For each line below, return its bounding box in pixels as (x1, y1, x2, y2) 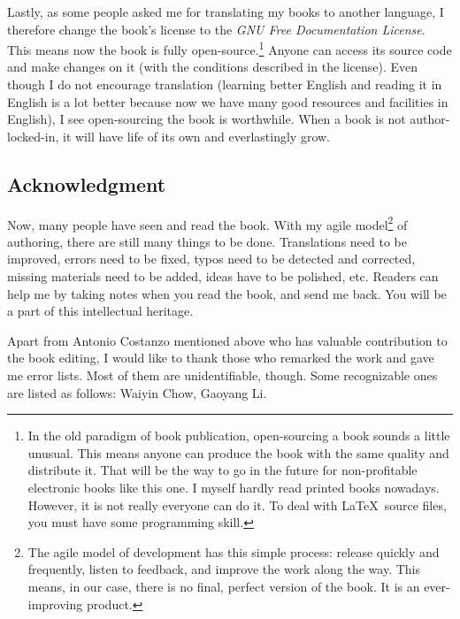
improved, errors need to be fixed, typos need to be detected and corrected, (7, 249, 416, 268)
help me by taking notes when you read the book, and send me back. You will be (7, 284, 447, 302)
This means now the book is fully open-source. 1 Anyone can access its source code (7, 38, 452, 58)
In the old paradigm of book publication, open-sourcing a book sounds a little (27, 426, 450, 445)
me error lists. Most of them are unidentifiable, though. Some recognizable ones (7, 366, 438, 385)
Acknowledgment (7, 170, 166, 197)
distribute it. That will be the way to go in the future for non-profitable (27, 461, 418, 479)
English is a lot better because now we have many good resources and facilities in (7, 92, 448, 111)
